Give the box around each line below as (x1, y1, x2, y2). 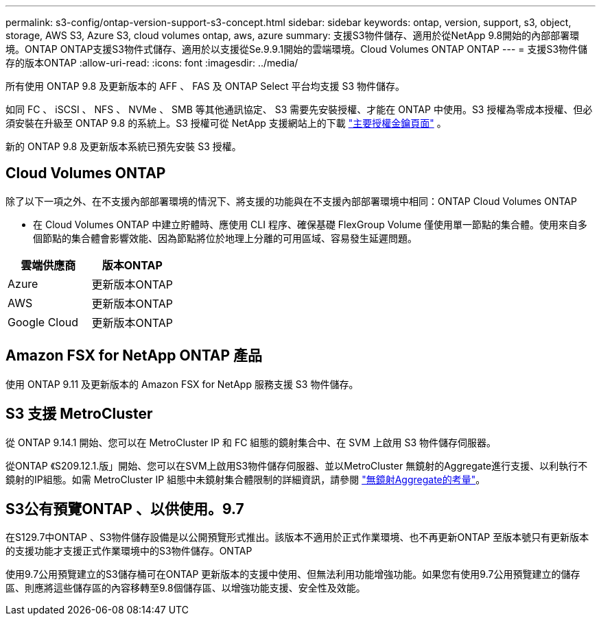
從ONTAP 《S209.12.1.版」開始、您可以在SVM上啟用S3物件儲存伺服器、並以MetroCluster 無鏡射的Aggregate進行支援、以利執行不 (5, 459, 588, 472)
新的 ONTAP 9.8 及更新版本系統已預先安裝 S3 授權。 (5, 141, 241, 152)
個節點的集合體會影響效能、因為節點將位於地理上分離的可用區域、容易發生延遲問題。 (33, 232, 417, 244)
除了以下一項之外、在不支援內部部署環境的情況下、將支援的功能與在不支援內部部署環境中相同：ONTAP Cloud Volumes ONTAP (5, 195, 577, 207)
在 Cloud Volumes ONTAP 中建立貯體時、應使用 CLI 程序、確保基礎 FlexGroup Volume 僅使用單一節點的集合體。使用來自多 (33, 218, 588, 230)
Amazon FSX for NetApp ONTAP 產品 (5, 347, 263, 365)
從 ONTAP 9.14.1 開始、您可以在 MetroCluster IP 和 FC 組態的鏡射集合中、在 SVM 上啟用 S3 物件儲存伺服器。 (5, 436, 496, 448)
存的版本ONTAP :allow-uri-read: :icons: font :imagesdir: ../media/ (5, 57, 298, 69)
